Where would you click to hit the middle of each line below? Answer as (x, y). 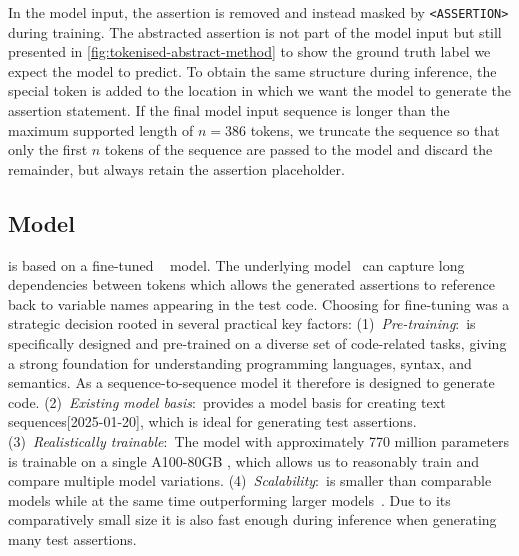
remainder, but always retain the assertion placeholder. (176, 168)
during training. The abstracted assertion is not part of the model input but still (255, 31)
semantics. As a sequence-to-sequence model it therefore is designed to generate (251, 382)
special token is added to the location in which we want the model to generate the (259, 90)
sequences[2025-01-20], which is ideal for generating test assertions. (212, 421)
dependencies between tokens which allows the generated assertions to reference (252, 284)
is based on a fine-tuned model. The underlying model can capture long (236, 264)
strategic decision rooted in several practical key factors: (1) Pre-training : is (242, 323)
